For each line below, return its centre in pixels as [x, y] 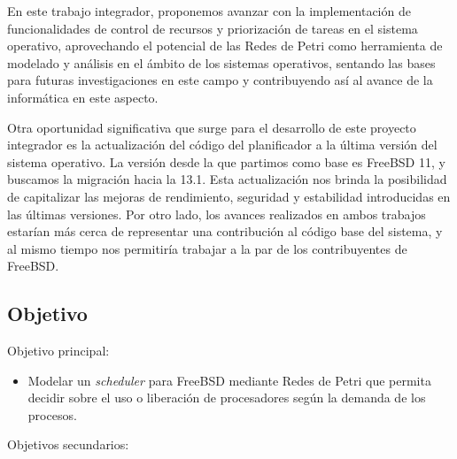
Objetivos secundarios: [68, 444]
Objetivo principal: [58, 351]
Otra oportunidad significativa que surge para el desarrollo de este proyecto [212, 127]
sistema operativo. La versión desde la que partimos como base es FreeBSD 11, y [226, 161]
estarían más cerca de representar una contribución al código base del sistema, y [225, 231]
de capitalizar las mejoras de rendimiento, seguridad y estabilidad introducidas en [229, 196]
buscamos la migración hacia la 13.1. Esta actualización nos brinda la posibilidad [227, 179]
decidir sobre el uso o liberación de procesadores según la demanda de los [227, 398]
